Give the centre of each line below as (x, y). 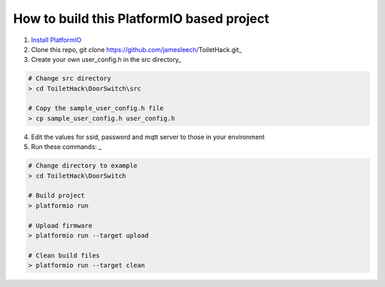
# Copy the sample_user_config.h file (96, 108)
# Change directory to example (83, 166)
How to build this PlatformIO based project (141, 19)
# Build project (57, 195)
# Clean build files (64, 255)
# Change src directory (70, 79)
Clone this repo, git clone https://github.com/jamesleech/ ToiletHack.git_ (137, 49)
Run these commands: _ (66, 147)
